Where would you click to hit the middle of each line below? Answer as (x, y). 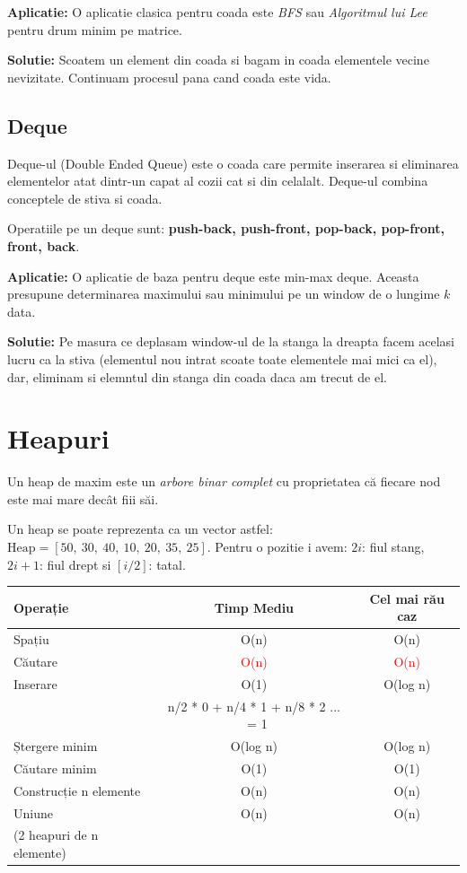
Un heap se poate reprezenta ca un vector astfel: (140, 529)
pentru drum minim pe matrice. (95, 29)
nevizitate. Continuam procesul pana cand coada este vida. (169, 77)
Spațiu (31, 639)
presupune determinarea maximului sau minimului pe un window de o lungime (224, 294)
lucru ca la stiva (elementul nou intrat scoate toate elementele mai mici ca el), (222, 358)
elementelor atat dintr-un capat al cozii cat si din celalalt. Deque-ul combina (218, 181)
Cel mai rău (407, 598)
